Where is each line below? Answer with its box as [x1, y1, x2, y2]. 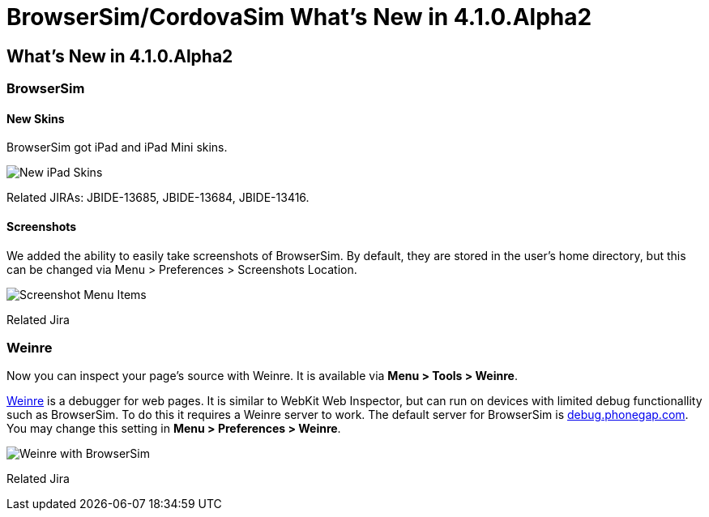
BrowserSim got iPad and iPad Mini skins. [6, 140, 228, 155]
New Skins [6, 111, 65, 126]
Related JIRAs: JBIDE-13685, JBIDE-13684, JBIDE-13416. [6, 190, 310, 205]
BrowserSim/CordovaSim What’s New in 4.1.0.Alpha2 [6, 3, 592, 31]
